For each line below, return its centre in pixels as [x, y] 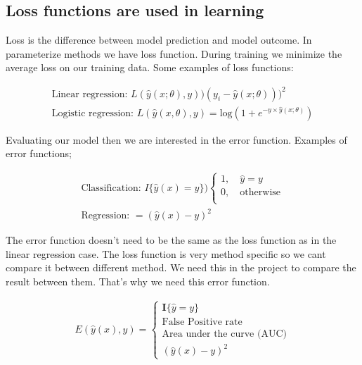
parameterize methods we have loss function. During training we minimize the [174, 53]
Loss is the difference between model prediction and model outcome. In [159, 40]
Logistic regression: [93, 113]
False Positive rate [202, 322]
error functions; [39, 153]
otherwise [260, 193]
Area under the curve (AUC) [224, 334]
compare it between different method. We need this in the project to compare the [181, 267]
